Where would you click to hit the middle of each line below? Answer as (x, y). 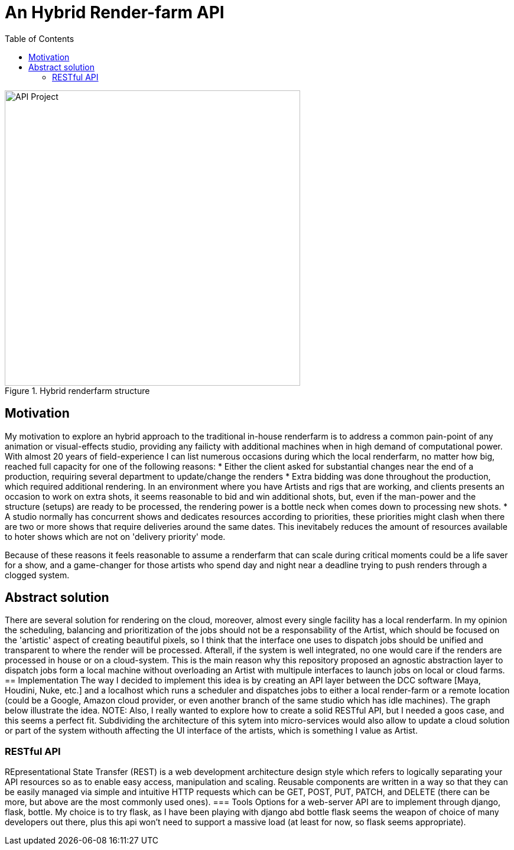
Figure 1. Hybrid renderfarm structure (77, 390)
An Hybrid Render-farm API (115, 12)
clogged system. (37, 575)
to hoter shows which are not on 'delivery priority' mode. (115, 536)
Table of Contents (40, 38)
